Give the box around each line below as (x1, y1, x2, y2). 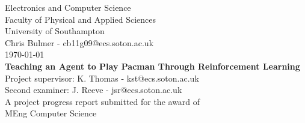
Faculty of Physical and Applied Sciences (5, 13, 156, 25)
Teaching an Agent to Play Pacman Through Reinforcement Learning (5, 59, 300, 72)
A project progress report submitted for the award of (5, 95, 200, 107)
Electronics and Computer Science (5, 1, 131, 13)
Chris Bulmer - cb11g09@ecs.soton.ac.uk (5, 36, 154, 49)
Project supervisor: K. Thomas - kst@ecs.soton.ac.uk (5, 71, 199, 84)
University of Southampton (5, 25, 105, 37)
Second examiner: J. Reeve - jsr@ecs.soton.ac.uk (5, 83, 182, 96)
